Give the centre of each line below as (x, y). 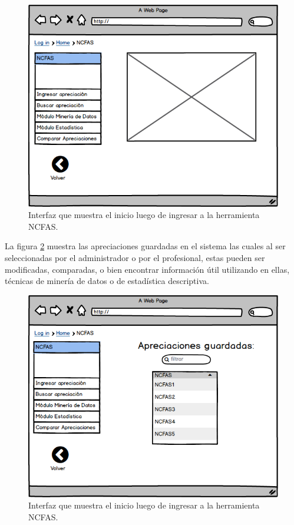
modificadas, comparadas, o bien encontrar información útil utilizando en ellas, (147, 269)
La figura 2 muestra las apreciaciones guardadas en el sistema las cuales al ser (145, 246)
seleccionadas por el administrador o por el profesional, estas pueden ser (135, 258)
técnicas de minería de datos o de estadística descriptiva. (107, 281)
